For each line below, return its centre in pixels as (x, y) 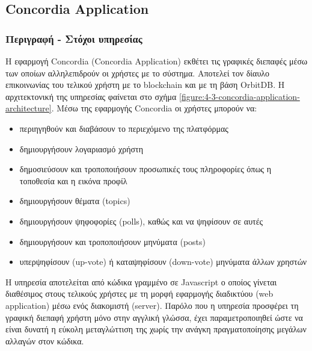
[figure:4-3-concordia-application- (240, 96)
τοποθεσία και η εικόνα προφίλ (73, 180)
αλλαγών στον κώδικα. (45, 340)
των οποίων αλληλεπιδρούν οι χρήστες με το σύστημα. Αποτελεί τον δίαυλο (138, 73)
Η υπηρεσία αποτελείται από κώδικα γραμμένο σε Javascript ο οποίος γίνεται (141, 281)
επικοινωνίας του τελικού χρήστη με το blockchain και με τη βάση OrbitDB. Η (145, 85)
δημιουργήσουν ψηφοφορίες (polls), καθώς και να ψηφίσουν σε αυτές (141, 221)
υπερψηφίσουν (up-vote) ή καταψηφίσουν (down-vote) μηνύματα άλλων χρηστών (163, 262)
